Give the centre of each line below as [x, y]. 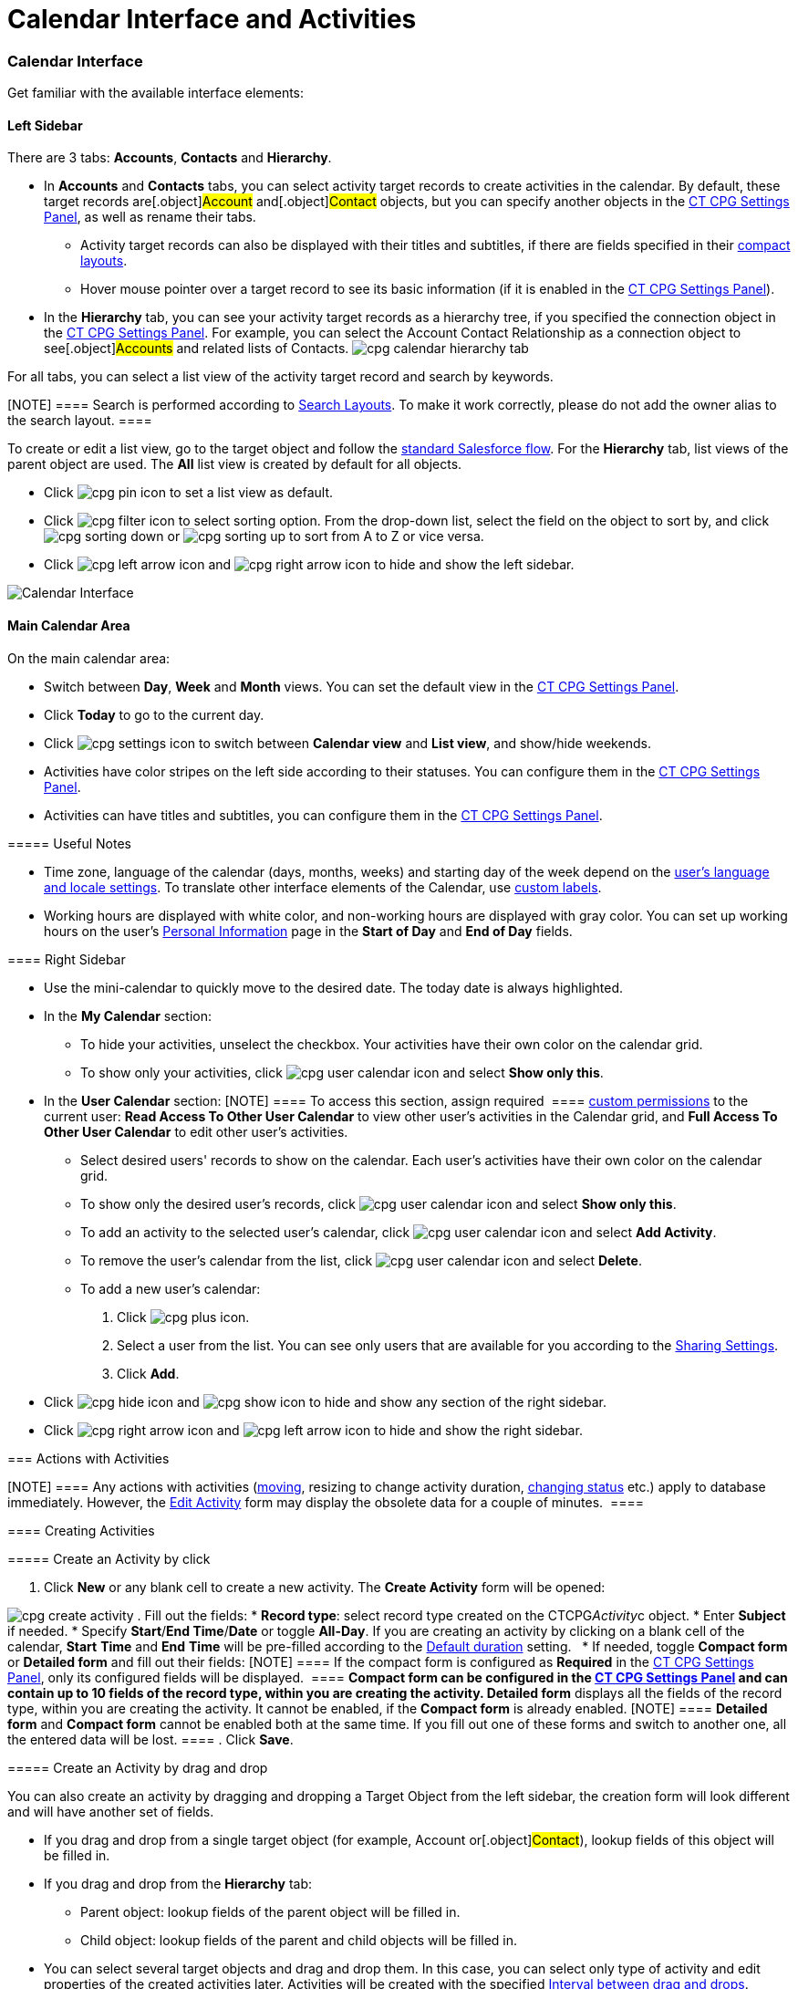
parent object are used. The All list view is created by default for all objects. [235, 464]
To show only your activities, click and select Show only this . [342, 1072]
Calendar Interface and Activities [212, 19]
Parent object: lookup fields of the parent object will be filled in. [270, 1911]
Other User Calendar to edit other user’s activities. [196, 1131]
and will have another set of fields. [111, 1811]
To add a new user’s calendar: [171, 1288]
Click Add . [148, 1373]
